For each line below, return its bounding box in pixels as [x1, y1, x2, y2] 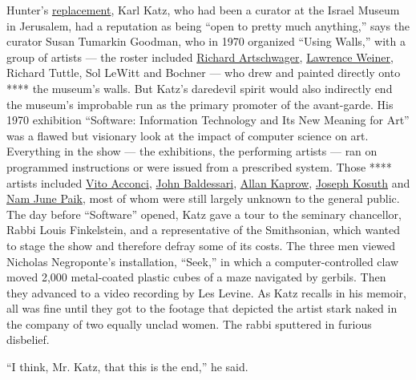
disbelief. [6, 331, 50, 348]
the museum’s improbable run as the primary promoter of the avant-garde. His [6, 95, 394, 112]
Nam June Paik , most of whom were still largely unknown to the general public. [6, 190, 400, 207]
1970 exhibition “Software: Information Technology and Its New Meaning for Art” [6, 111, 410, 128]
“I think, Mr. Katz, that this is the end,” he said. [6, 358, 248, 375]
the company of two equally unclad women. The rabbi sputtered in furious [6, 315, 372, 332]
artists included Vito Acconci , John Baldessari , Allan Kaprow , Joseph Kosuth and [6, 174, 410, 191]
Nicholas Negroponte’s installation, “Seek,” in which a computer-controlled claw [6, 253, 399, 269]
